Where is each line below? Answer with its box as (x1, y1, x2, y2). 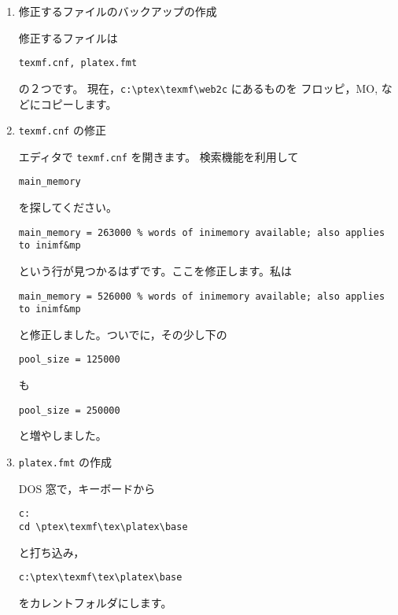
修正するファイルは (18, 29, 118, 46)
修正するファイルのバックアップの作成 (18, 3, 217, 19)
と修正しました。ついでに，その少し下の (18, 326, 227, 342)
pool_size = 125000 (18, 354, 120, 366)
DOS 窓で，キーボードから (18, 480, 156, 496)
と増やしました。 (18, 427, 107, 444)
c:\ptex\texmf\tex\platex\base (18, 572, 182, 584)
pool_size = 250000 (18, 404, 120, 416)
